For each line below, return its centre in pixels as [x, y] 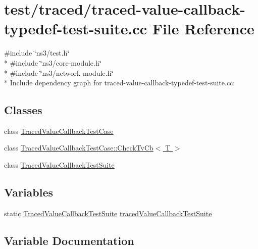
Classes [23, 110]
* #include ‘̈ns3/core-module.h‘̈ [53, 62]
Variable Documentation [69, 240]
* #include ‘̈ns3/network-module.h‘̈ [59, 72]
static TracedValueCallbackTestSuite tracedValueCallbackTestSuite [108, 213]
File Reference [203, 29]
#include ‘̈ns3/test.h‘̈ [37, 53]
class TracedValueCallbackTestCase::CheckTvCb [79, 148]
